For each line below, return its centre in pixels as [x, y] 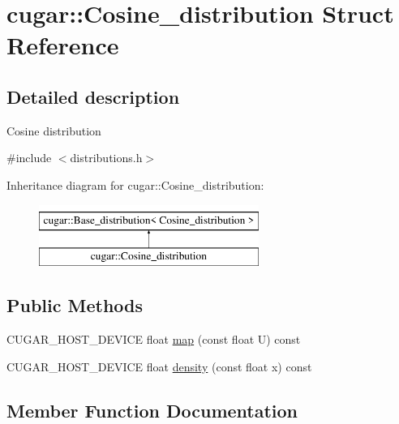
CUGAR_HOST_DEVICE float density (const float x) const [159, 366]
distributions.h [106, 158]
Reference [63, 45]
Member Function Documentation [152, 410]
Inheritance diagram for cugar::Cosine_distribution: [135, 184]
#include [29, 158]
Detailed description [93, 96]
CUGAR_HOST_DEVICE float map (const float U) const [154, 338]
